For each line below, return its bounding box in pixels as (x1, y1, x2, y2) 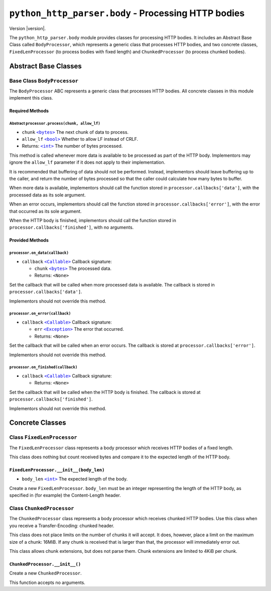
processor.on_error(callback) (9, 311, 71, 316)
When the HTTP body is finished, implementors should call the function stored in (9, 217, 177, 223)
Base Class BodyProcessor (9, 77, 79, 84)
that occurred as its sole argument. (9, 208, 82, 214)
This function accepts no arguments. (9, 579, 85, 585)
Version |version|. (9, 25, 46, 31)
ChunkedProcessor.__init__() (9, 561, 81, 567)
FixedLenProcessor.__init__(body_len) (9, 467, 105, 473)
